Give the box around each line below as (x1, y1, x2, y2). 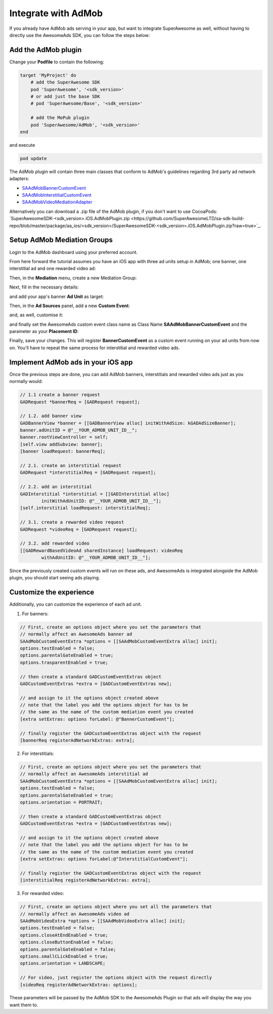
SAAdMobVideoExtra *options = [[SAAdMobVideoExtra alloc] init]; (20, 918, 186, 923)
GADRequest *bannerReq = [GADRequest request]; (20, 399, 140, 405)
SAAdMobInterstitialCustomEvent (22, 192, 92, 198)
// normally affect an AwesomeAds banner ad (20, 631, 132, 637)
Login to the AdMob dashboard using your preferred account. (9, 249, 138, 255)
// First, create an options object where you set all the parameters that (20, 904, 212, 910)
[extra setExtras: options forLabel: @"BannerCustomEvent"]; (20, 716, 175, 722)
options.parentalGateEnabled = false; (20, 946, 116, 952)
